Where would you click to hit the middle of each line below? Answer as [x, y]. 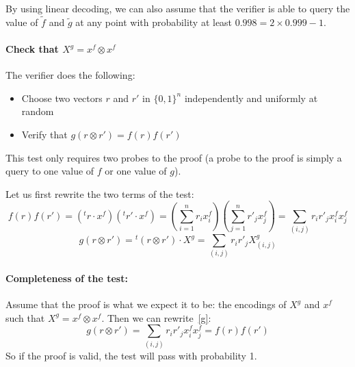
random [38, 111]
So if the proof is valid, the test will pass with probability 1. [131, 355]
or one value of [136, 171]
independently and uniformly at [251, 98]
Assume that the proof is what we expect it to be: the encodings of [146, 304]
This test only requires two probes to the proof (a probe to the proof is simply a [174, 157]
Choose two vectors [62, 98]
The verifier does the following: [70, 75]
